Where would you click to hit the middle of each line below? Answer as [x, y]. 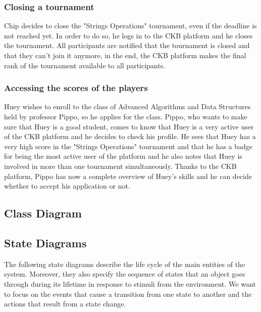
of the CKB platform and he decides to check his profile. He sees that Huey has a [130, 136]
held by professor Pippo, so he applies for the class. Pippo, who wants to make [126, 116]
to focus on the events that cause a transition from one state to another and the [128, 294]
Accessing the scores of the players [76, 88]
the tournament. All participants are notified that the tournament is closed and [127, 45]
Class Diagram [43, 213]
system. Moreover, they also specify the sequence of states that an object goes [125, 274]
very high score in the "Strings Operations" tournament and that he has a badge [128, 146]
